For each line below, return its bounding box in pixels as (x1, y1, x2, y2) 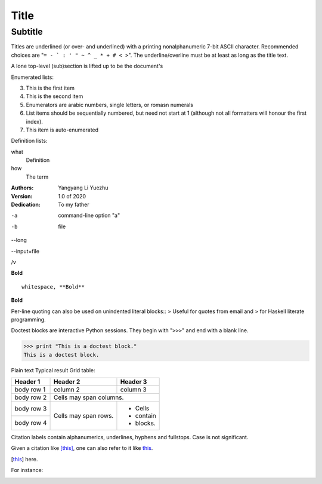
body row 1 (14, 385, 46, 394)
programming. (11, 315, 46, 323)
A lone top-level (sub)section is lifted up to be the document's (11, 63, 163, 70)
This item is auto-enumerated (26, 126, 98, 133)
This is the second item (26, 93, 83, 100)
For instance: (11, 467, 44, 474)
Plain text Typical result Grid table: (11, 366, 95, 373)
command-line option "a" (58, 212, 120, 219)
